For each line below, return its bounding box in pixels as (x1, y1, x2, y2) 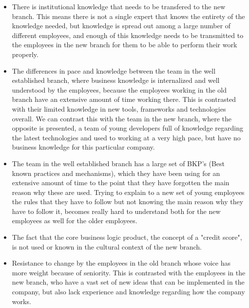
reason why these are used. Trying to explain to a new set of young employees (12, 187, 245, 197)
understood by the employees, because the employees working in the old (12, 84, 227, 95)
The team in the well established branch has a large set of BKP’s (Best (12, 158, 225, 168)
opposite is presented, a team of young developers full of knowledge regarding (12, 123, 243, 133)
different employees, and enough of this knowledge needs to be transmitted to (12, 30, 244, 40)
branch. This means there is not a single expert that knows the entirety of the (12, 11, 245, 21)
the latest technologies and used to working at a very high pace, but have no (12, 132, 241, 142)
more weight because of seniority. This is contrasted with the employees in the (12, 267, 246, 277)
